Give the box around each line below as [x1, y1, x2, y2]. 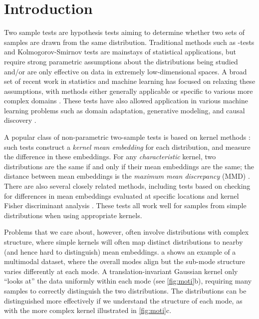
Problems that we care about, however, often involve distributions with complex [4, 227, 249, 237]
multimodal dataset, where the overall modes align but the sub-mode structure [4, 256, 246, 267]
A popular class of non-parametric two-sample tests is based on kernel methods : [4, 132, 251, 142]
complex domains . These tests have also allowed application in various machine [4, 95, 248, 106]
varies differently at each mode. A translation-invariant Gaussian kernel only [4, 266, 238, 276]
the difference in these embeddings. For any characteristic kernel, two [4, 151, 216, 162]
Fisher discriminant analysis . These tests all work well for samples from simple [4, 200, 247, 211]
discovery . [4, 115, 36, 125]
